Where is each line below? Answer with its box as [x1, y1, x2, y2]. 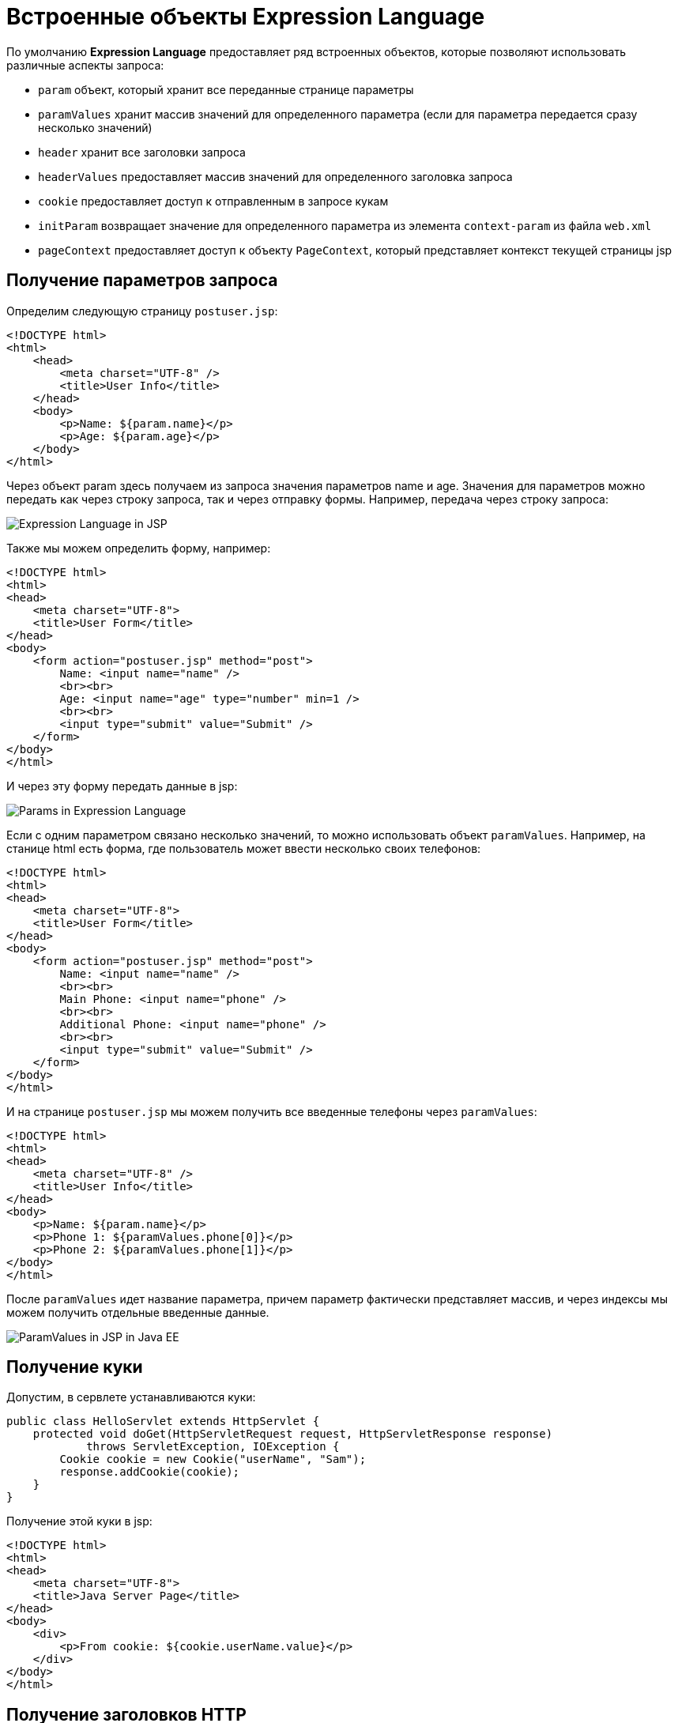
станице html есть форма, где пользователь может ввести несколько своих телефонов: [6, 841, 481, 855]
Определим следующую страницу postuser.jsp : [6, 304, 278, 318]
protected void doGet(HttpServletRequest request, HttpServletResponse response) [32, 1427, 553, 1441]
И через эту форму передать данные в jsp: [6, 779, 238, 793]
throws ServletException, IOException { [86, 1440, 340, 1453]
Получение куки [6, 1357, 143, 1378]
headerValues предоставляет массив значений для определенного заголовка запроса [38, 169, 513, 183]
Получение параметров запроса [6, 270, 278, 291]
